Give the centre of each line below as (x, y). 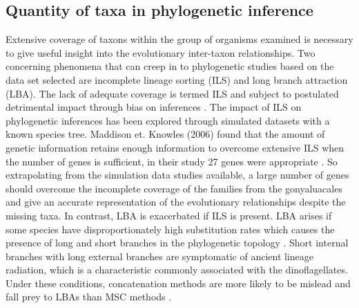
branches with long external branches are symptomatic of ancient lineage (160, 256)
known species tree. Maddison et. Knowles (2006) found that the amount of (165, 134)
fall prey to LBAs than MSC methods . (89, 297)
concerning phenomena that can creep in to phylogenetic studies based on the (170, 66)
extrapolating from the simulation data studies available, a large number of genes (177, 175)
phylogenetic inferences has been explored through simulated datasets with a (168, 120)
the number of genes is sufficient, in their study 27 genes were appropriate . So (172, 161)
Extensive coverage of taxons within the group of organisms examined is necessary (179, 39)
